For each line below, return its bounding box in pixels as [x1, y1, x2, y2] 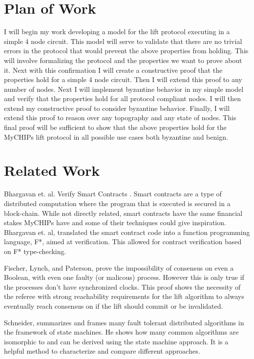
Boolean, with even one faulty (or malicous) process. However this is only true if [4, 272, 244, 282]
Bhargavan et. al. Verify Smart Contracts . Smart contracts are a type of [4, 189, 222, 199]
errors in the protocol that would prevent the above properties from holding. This [4, 45, 249, 56]
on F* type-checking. [4, 246, 66, 256]
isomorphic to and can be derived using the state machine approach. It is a [4, 336, 229, 346]
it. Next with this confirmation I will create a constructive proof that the [4, 64, 223, 75]
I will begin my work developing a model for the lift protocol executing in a [4, 26, 230, 37]
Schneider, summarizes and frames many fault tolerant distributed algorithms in [4, 317, 244, 327]
